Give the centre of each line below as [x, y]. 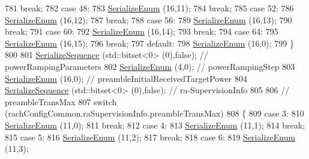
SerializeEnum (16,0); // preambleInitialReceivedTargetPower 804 [126, 78]
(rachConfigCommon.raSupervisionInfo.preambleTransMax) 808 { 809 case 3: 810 [154, 113]
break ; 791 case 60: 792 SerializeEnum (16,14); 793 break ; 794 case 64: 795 [142, 31]
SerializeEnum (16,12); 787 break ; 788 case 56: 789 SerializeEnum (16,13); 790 [148, 19]
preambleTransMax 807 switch [61, 101]
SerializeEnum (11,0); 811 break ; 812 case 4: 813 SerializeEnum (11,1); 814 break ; [155, 125]
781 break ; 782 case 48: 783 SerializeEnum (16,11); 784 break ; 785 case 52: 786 [149, 8]
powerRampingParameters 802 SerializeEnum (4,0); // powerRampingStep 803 [150, 66]
